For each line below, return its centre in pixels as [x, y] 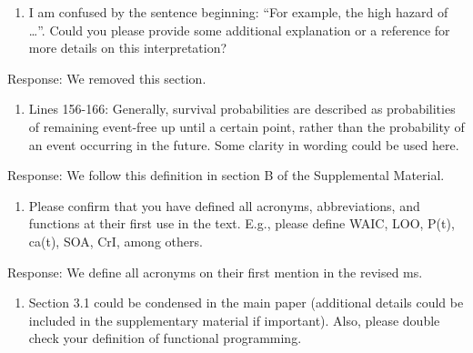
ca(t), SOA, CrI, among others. [116, 241]
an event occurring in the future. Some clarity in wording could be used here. [244, 144]
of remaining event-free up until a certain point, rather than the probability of [247, 126]
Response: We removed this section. [107, 78]
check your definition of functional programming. [165, 338]
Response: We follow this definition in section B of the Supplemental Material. [226, 175]
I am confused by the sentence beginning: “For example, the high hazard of [238, 12]
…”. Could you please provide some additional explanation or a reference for [239, 30]
